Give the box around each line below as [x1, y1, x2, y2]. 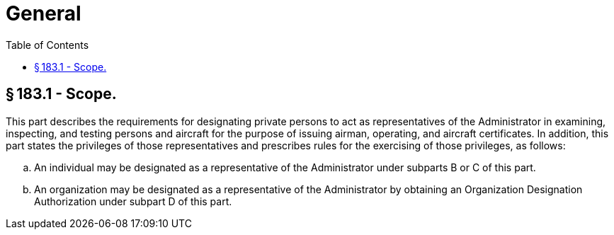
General [6, 1, 81, 25]
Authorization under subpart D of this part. [34, 195, 232, 207]
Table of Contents [6, 38, 89, 51]
